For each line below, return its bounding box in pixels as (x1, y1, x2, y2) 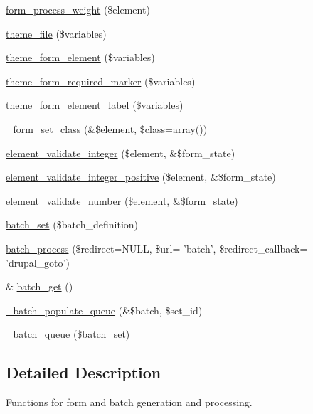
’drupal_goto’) (6, 255, 70, 270)
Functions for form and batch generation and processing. (6, 395, 253, 410)
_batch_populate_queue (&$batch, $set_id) (6, 302, 203, 317)
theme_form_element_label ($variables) (6, 97, 184, 112)
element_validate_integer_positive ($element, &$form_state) (6, 169, 276, 184)
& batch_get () (6, 279, 73, 294)
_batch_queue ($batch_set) (6, 327, 130, 341)
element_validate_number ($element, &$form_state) (6, 193, 238, 208)
